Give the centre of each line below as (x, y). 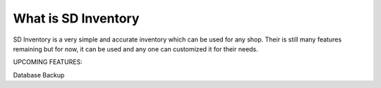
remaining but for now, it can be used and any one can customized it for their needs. (136, 49)
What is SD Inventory (76, 18)
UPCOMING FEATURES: (48, 62)
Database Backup (39, 75)
